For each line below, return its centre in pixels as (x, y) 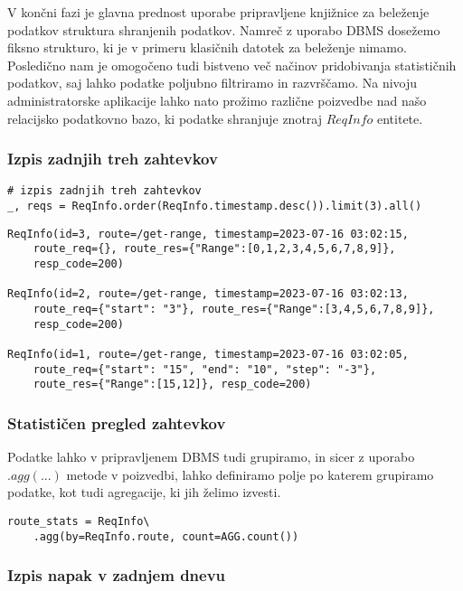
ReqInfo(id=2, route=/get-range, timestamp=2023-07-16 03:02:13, (208, 294)
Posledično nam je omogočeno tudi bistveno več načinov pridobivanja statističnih (232, 65)
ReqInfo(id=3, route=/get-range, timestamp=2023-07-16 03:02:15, (208, 234)
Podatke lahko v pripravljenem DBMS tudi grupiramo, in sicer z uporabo (211, 457)
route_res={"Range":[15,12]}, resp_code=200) (172, 385)
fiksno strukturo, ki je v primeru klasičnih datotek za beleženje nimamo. (207, 47)
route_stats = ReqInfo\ (79, 521)
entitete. (400, 118)
